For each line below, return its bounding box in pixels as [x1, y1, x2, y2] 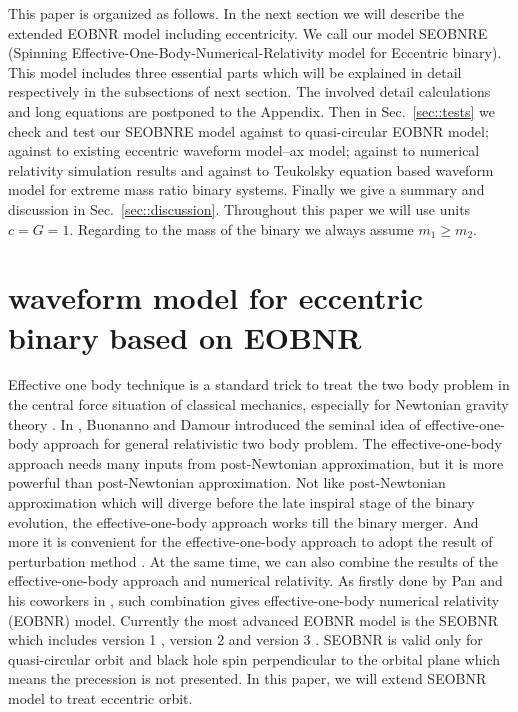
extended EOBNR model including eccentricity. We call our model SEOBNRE [8, 22, 488, 43]
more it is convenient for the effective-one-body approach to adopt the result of [8, 531, 493, 552]
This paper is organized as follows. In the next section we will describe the [8, 3, 464, 23]
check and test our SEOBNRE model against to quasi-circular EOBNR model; [8, 120, 489, 141]
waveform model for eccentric [8, 277, 423, 318]
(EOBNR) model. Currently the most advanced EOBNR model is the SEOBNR [8, 609, 499, 630]
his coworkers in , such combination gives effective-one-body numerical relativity [8, 589, 500, 610]
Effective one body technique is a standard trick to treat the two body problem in [8, 374, 510, 395]
